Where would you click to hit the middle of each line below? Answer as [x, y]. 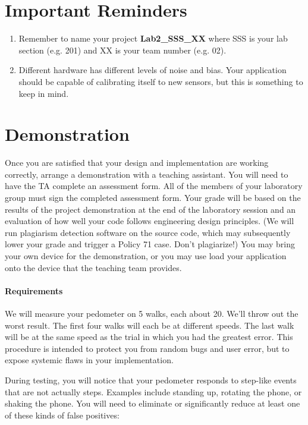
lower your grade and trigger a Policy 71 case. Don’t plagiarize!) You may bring [150, 244]
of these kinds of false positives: [62, 415]
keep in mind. [44, 93]
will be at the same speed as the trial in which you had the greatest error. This [149, 337]
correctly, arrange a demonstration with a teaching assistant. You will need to [147, 174]
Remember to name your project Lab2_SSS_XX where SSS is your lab [153, 38]
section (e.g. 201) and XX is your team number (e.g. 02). [122, 50]
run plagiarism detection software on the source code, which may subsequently [148, 232]
